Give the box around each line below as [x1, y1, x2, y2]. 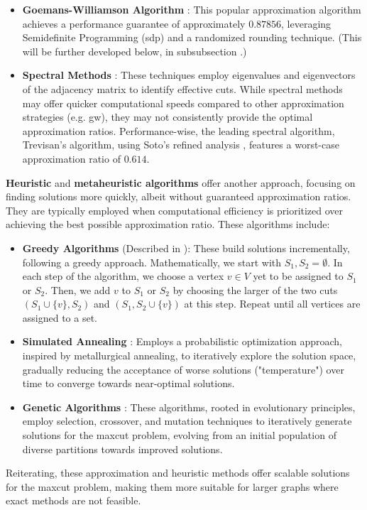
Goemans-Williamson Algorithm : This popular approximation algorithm [22, 2, 361, 16]
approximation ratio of [22, 151, 121, 166]
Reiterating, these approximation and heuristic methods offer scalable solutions [6, 465, 350, 480]
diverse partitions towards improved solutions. [22, 441, 223, 456]
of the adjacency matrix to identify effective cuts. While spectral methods [22, 81, 343, 96]
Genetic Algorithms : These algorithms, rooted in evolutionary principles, [22, 399, 356, 414]
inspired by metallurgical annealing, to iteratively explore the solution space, [22, 348, 356, 363]
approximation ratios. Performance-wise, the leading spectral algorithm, [22, 123, 335, 138]
